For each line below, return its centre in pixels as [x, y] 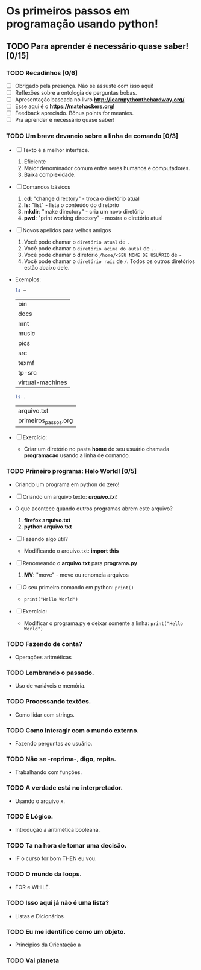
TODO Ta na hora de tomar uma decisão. [66, 845]
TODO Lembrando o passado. [50, 673]
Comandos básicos [47, 187]
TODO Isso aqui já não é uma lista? [58, 903]
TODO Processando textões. [49, 702]
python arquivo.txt [48, 527]
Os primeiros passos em [68, 11]
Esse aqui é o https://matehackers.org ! [65, 106]
